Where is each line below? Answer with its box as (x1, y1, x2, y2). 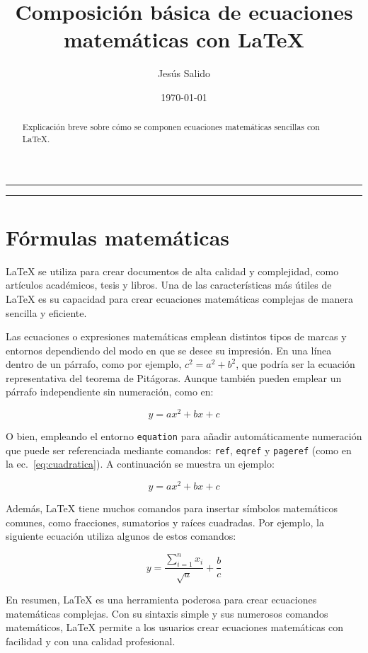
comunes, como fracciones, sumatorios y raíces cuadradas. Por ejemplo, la (6, 514, 324, 529)
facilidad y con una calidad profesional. (6, 633, 176, 648)
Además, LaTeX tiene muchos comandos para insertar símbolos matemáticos (6, 501, 338, 516)
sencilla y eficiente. (6, 305, 87, 320)
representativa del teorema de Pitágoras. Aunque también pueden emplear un (6, 370, 342, 385)
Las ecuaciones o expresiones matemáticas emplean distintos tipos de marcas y (6, 329, 347, 344)
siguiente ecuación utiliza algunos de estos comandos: (6, 528, 236, 543)
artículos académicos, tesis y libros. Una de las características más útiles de (6, 277, 332, 292)
